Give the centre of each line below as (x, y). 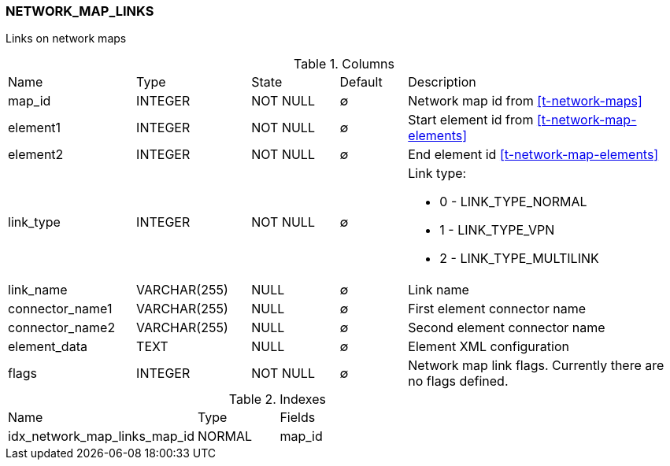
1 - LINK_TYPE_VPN (497, 230)
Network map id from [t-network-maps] (525, 101)
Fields (298, 418)
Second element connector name (507, 328)
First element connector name (497, 309)
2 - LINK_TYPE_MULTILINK (519, 259)
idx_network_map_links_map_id (101, 436)
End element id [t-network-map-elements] (533, 155)
